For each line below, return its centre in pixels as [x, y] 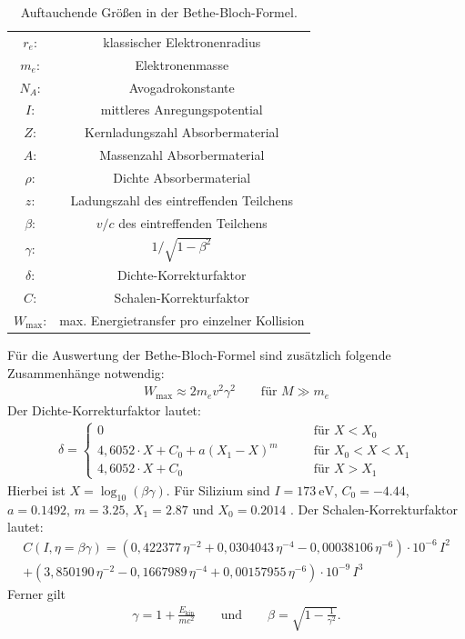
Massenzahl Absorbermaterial [182, 155]
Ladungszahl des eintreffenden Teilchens [182, 200]
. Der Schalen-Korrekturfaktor [374, 509]
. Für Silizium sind [218, 489]
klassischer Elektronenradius [182, 41]
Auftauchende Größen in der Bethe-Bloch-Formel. [159, 12]
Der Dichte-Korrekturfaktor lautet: [104, 410]
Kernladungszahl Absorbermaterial [182, 132]
